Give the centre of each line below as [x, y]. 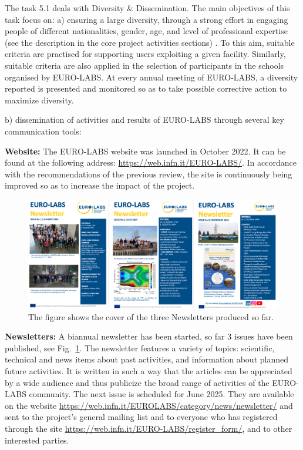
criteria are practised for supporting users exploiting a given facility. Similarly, [145, 54]
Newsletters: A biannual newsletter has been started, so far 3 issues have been [149, 336]
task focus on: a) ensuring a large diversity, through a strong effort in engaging [147, 19]
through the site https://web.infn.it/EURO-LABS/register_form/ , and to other [149, 428]
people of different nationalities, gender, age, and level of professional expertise [146, 31]
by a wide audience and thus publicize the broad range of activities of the [137, 382]
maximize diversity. [39, 100]
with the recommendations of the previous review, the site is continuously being [149, 174]
